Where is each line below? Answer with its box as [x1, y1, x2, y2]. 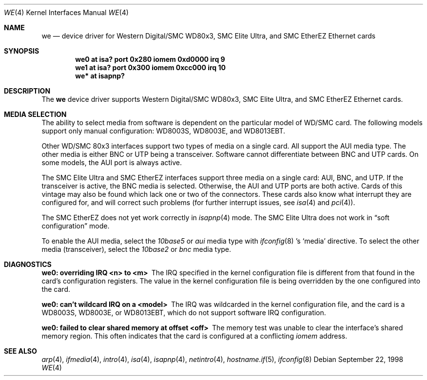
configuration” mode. [41, 222, 110, 230]
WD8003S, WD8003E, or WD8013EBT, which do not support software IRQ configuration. [41, 308, 326, 317]
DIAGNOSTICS [4, 260, 52, 268]
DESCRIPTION [4, 87, 51, 95]
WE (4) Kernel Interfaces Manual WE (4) [4, 8, 129, 17]
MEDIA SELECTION [4, 110, 67, 118]
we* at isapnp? [75, 72, 125, 80]
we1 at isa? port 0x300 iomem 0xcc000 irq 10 [75, 63, 226, 72]
